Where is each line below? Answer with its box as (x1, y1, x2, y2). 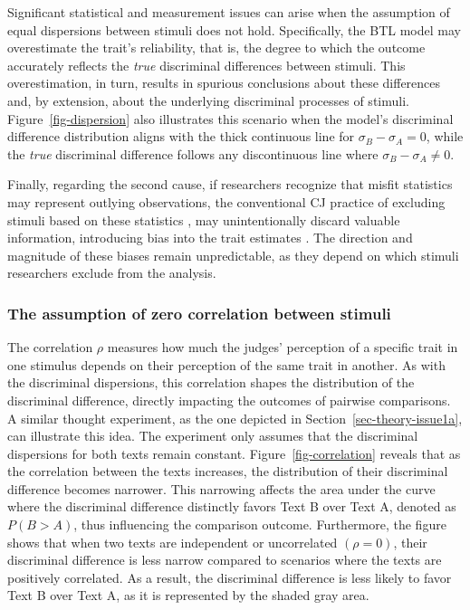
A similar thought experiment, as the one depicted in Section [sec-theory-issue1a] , (7, 408, 463, 427)
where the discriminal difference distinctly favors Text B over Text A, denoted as (7, 497, 456, 516)
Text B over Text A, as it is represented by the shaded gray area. (7, 586, 369, 605)
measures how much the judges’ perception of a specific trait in (107, 338, 458, 357)
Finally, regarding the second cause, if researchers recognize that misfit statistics (7, 175, 453, 194)
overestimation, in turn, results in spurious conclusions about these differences (7, 73, 441, 92)
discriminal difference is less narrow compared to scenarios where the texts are (7, 550, 442, 569)
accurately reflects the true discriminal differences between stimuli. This (7, 55, 406, 74)
